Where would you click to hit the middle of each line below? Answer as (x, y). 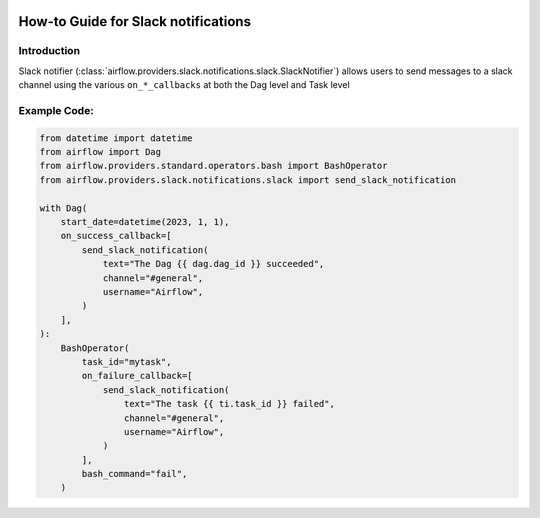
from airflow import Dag (100, 152)
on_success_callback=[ (116, 236)
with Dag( (63, 208)
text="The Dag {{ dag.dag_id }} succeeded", (213, 264)
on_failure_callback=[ (137, 376)
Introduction (49, 51)
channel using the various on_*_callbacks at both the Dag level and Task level (184, 85)
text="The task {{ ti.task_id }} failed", (229, 404)
